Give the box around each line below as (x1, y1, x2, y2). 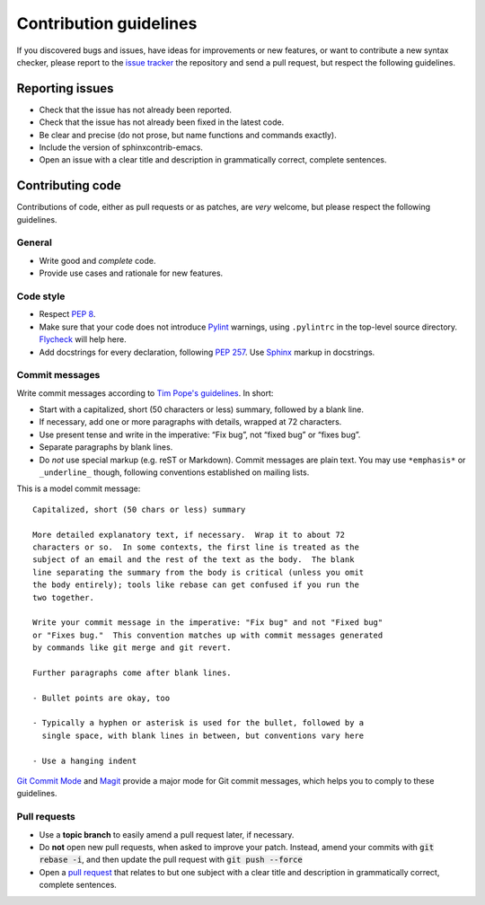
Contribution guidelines (16, 13, 198, 33)
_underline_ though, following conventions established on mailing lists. (39, 467, 310, 478)
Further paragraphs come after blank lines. (32, 667, 233, 678)
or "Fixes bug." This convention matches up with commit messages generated (32, 629, 384, 640)
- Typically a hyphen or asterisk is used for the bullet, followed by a (32, 718, 365, 728)
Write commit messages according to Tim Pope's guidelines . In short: (16, 387, 274, 399)
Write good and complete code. (39, 255, 156, 266)
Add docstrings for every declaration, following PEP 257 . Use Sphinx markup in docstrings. (39, 347, 375, 357)
